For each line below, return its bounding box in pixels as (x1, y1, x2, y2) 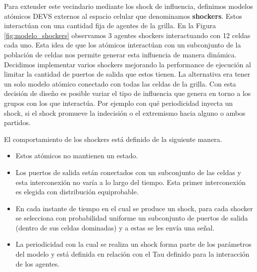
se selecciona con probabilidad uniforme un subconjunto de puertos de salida (15, 213, 248, 223)
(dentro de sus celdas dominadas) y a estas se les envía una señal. (15, 222, 215, 232)
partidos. (4, 117, 31, 128)
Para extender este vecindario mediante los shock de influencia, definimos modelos (4, 1, 253, 11)
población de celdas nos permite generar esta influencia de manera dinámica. (4, 49, 237, 59)
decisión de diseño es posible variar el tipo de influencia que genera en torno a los (4, 88, 251, 98)
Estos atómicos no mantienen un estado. (15, 150, 138, 161)
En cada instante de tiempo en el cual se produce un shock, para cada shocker (15, 203, 253, 213)
